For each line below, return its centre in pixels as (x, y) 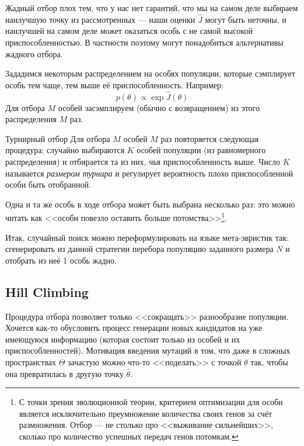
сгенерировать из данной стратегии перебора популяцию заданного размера (139, 249)
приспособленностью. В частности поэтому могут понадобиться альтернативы (144, 42)
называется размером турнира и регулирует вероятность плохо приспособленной (149, 173)
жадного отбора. (34, 53)
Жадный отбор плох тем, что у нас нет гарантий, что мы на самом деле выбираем (152, 8)
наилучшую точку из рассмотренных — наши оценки (100, 19)
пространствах (31, 362)
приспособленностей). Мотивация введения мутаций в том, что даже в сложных (148, 350)
